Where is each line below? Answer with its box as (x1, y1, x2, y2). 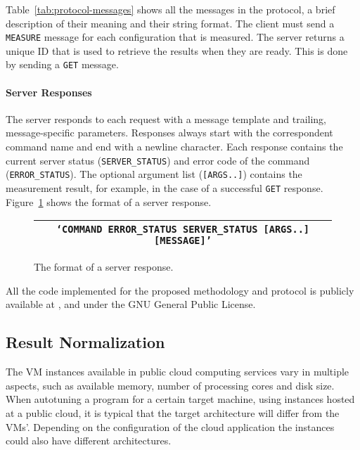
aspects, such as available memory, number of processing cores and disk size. (6, 378, 335, 392)
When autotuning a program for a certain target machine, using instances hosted (6, 392, 355, 406)
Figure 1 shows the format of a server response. (6, 194, 212, 209)
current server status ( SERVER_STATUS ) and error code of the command (6, 153, 310, 167)
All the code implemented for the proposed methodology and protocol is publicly (6, 283, 354, 297)
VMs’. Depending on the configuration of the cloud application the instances (6, 419, 335, 434)
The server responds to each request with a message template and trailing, (6, 111, 326, 126)
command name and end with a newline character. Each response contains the (6, 139, 343, 154)
